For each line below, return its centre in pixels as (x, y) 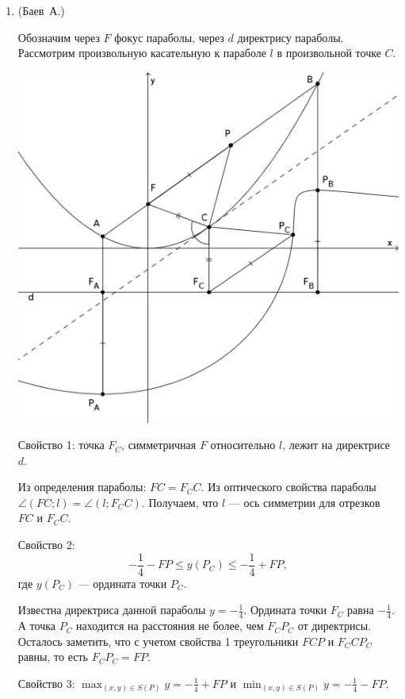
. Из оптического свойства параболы (288, 487)
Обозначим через (59, 37)
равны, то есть (53, 657)
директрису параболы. (290, 37)
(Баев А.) (41, 10)
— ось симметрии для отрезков (304, 502)
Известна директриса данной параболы (112, 610)
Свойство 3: (46, 683)
